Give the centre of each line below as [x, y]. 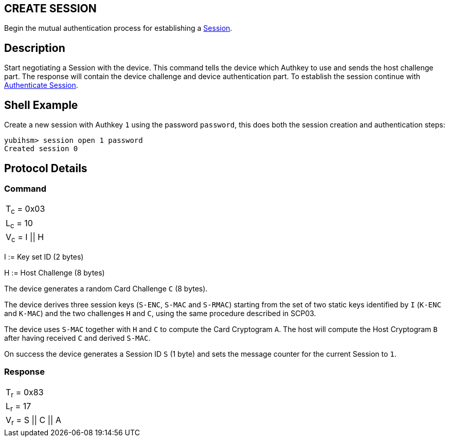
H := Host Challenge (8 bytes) [55, 272]
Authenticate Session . [41, 85]
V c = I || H [25, 237]
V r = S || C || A [33, 421]
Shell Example [41, 105]
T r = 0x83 [25, 393]
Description [35, 48]
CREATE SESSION [50, 8]
